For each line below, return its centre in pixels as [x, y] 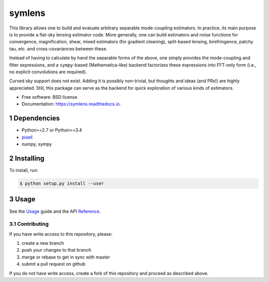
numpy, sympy [37, 144]
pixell [27, 137]
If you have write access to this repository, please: [61, 234]
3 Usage [22, 199]
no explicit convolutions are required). [48, 72]
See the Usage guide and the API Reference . [55, 211]
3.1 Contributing [29, 224]
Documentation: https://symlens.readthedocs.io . [71, 104]
